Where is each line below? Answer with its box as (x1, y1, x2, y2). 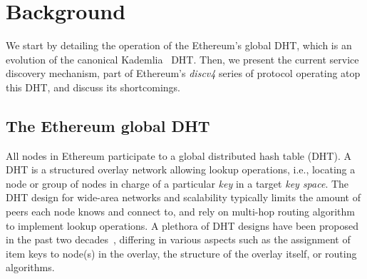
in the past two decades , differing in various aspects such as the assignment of (6, 232, 351, 247)
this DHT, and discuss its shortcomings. (6, 79, 180, 94)
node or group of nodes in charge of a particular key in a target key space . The (6, 176, 349, 191)
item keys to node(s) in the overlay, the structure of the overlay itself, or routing (6, 245, 357, 260)
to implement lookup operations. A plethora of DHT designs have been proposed (6, 218, 358, 233)
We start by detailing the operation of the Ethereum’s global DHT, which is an (6, 38, 352, 53)
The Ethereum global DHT (6, 114, 210, 136)
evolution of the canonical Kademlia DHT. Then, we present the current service (6, 51, 359, 66)
